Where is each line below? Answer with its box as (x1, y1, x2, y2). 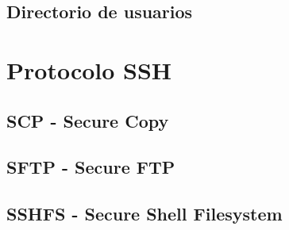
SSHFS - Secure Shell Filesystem (6, 201, 283, 226)
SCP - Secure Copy (6, 108, 169, 132)
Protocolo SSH (6, 53, 172, 86)
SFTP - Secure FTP (6, 155, 175, 179)
